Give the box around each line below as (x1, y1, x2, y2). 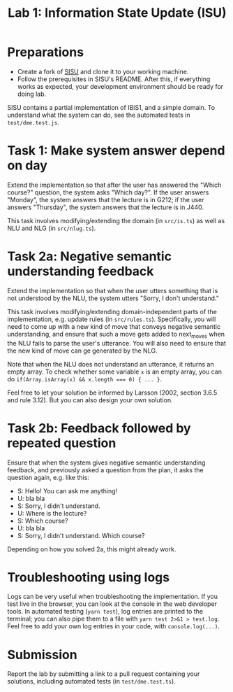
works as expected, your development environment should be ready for (17, 82, 224, 90)
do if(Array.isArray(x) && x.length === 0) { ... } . (7, 374, 163, 383)
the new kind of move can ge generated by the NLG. (7, 346, 158, 355)
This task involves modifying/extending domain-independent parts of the (7, 307, 218, 316)
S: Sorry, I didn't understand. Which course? (17, 531, 145, 539)
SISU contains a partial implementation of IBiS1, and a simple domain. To (7, 103, 215, 111)
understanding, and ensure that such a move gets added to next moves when (7, 330, 225, 340)
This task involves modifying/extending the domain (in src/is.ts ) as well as (7, 216, 225, 225)
